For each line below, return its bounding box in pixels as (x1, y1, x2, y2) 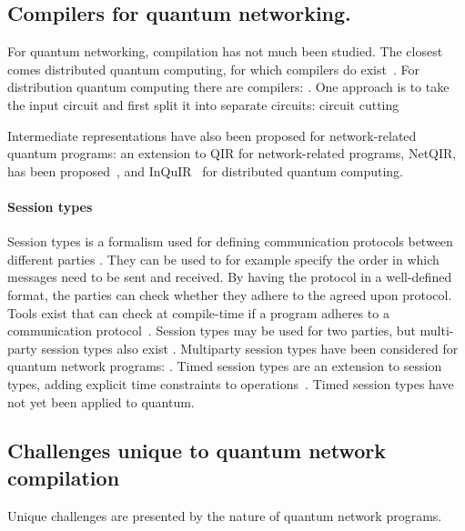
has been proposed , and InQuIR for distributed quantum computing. (7, 161, 404, 180)
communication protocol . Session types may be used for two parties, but (7, 321, 416, 340)
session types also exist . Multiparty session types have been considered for (41, 338, 459, 357)
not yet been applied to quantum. (7, 392, 195, 411)
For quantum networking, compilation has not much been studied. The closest (7, 42, 443, 61)
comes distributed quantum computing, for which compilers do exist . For (7, 59, 420, 78)
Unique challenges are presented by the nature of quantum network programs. (7, 506, 442, 525)
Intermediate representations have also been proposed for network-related (7, 125, 417, 145)
